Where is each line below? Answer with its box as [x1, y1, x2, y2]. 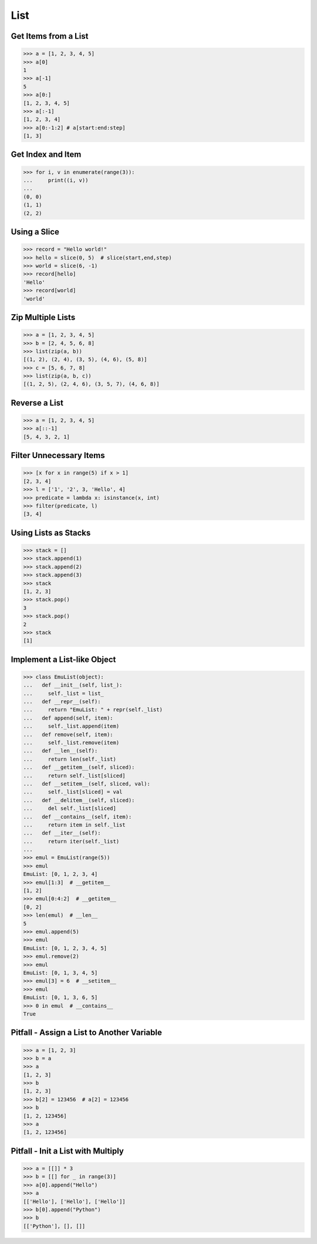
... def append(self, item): [23, 714, 114, 721]
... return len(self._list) [23, 755, 117, 762]
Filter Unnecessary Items [11, 450, 105, 460]
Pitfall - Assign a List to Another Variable [11, 1028, 163, 1038]
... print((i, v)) [23, 177, 89, 184]
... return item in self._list [23, 821, 126, 828]
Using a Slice [11, 227, 60, 237]
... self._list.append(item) [23, 723, 120, 729]
